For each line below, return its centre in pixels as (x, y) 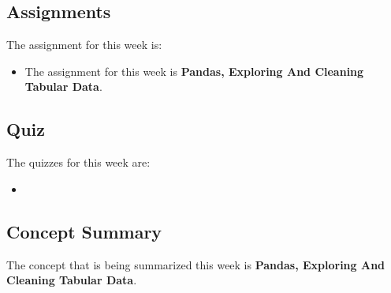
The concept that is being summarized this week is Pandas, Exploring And (196, 264)
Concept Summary (84, 231)
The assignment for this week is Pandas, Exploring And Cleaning (194, 71)
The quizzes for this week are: (78, 162)
